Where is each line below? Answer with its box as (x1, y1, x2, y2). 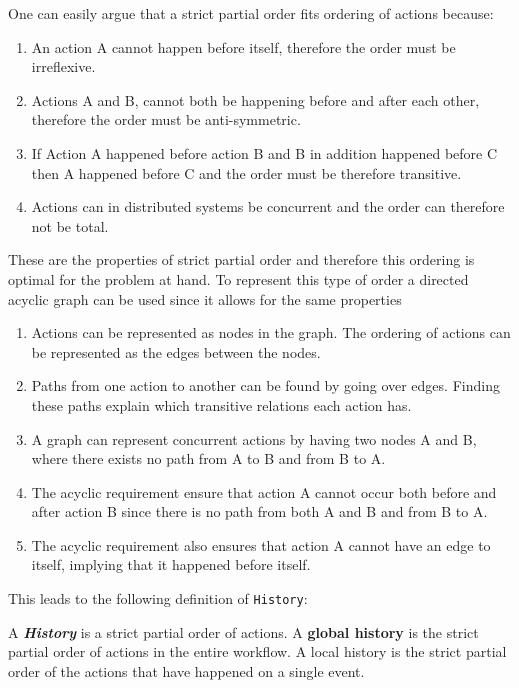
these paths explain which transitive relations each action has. (31, 394, 412, 415)
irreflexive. (31, 56, 96, 77)
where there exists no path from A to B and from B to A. (31, 448, 386, 469)
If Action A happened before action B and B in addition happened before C (31, 142, 498, 163)
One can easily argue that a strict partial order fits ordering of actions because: (8, 3, 494, 23)
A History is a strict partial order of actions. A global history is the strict (8, 621, 479, 642)
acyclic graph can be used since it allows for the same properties (8, 288, 402, 309)
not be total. (31, 215, 109, 236)
